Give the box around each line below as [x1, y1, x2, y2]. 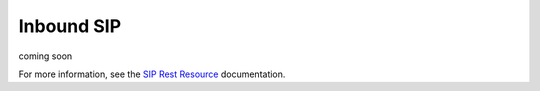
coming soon [18, 50, 73, 62]
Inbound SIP [18, 15, 122, 37]
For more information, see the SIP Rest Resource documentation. [18, 68, 286, 80]
